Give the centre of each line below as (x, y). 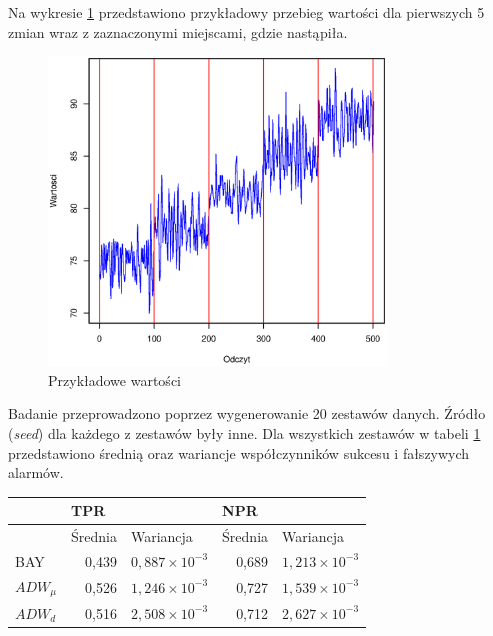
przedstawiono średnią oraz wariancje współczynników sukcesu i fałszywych (239, 452)
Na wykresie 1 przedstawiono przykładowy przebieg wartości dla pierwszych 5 (246, 12)
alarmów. (36, 472)
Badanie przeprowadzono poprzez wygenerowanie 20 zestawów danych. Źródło (247, 413)
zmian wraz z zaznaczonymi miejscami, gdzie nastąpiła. (178, 31)
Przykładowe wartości (114, 379)
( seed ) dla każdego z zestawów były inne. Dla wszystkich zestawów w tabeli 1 (244, 433)
